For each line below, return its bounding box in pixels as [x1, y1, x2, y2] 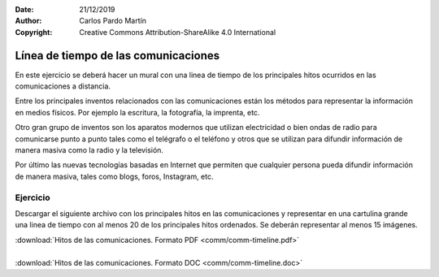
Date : [15, 5, 34, 14]
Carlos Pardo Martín [79, 16, 146, 26]
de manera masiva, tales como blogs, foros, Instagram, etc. [15, 171, 214, 181]
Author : [15, 16, 42, 26]
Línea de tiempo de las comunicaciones [15, 49, 219, 63]
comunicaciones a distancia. [15, 81, 111, 91]
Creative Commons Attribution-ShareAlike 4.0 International [79, 27, 276, 37]
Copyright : [15, 27, 53, 37]
